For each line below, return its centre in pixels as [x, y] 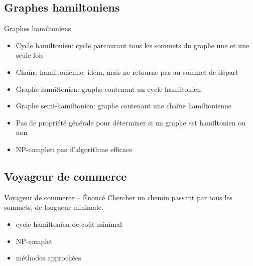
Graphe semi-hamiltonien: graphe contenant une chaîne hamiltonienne [124, 106]
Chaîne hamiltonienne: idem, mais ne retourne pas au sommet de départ [127, 72]
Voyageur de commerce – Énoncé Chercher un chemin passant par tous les [118, 197]
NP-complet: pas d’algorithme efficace [74, 149]
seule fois [30, 55]
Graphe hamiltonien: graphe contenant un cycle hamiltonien [108, 89]
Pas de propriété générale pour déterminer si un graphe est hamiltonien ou [131, 122]
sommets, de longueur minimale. [54, 207]
